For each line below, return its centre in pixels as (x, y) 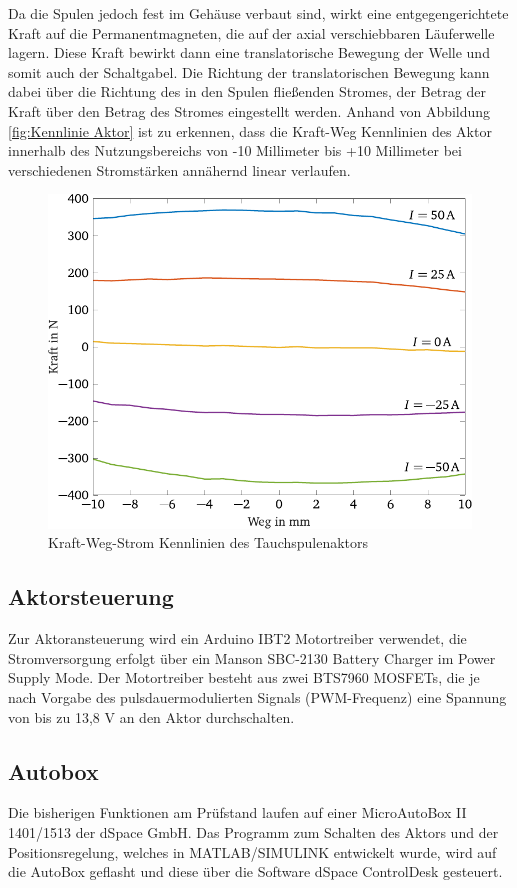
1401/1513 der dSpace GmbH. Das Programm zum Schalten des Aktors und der (253, 831)
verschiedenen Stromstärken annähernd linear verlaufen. (179, 169)
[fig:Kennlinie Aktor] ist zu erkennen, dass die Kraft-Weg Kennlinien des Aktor (250, 130)
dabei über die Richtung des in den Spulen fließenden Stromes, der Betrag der (247, 91)
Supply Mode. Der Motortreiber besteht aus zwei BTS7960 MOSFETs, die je (244, 677)
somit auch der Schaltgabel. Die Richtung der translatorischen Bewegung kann (249, 71)
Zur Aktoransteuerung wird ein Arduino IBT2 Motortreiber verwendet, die (237, 638)
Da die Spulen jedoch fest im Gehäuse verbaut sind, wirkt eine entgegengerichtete (258, 13)
